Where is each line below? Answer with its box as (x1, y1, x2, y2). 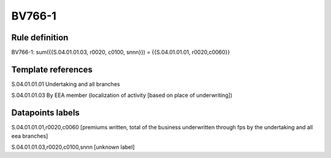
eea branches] (11, 132, 48, 140)
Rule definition (11, 32, 69, 43)
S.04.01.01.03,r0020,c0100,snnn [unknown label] (11, 143, 135, 151)
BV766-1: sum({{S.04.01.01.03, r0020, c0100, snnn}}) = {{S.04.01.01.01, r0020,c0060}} (11, 49, 230, 56)
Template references (11, 64, 93, 74)
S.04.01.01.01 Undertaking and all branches (11, 80, 120, 88)
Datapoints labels (11, 107, 80, 118)
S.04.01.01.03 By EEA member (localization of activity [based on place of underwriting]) (11, 92, 233, 99)
